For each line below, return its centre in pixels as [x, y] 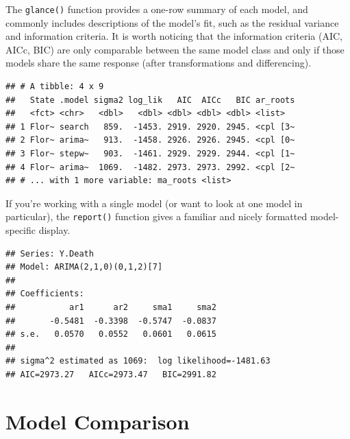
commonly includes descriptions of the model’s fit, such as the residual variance [172, 22]
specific [21, 230]
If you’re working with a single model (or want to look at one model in [154, 203]
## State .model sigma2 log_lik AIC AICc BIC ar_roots [150, 100]
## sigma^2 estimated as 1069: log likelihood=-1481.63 [138, 361]
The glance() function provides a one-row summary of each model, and [157, 9]
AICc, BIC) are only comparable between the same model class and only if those [175, 49]
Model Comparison [98, 421]
